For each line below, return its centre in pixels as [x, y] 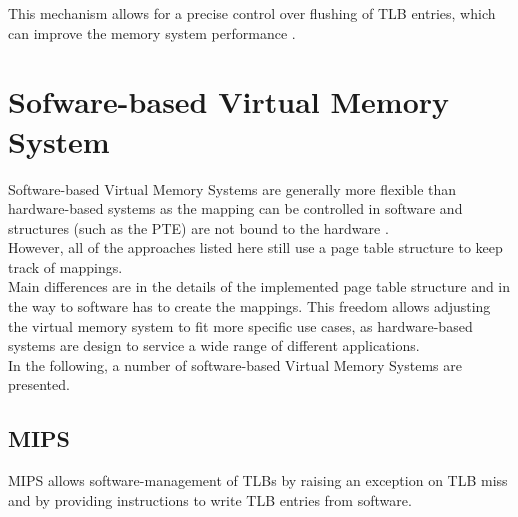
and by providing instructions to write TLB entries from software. [210, 499]
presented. [39, 384]
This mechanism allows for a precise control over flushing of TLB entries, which [252, 13]
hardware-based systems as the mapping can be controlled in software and [235, 208]
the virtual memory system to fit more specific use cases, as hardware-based [240, 325]
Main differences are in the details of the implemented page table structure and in [259, 286]
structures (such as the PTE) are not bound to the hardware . [198, 227]
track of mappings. [65, 266]
